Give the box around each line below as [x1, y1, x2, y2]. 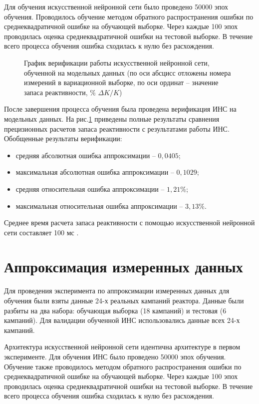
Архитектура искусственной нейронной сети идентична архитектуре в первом [4, 341, 241, 352]
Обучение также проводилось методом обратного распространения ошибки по [4, 361, 242, 371]
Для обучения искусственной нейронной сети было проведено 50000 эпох [4, 2, 229, 12]
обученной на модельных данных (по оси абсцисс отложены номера [24, 67, 231, 78]
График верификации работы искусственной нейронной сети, [24, 57, 210, 68]
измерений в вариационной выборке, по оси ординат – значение [24, 77, 219, 88]
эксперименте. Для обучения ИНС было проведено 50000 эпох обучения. [4, 351, 226, 361]
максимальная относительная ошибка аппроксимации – [15, 200, 183, 211]
